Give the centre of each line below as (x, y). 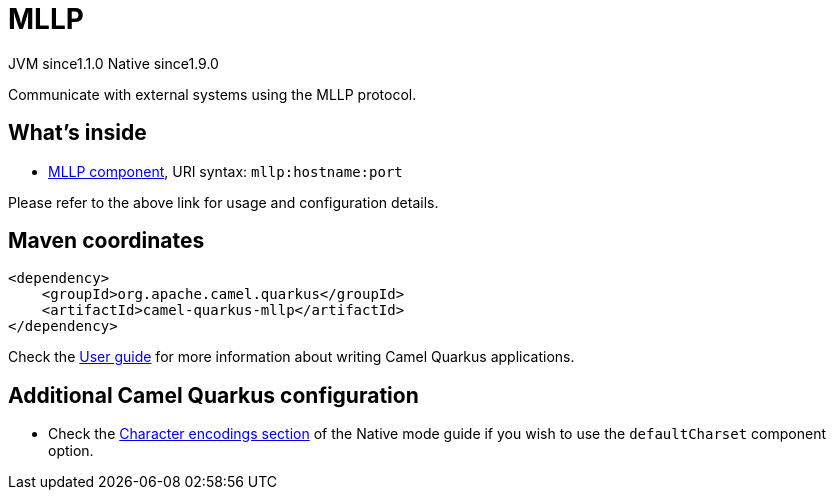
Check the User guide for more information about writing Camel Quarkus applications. (291, 357)
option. (71, 451)
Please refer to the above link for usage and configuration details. (223, 202)
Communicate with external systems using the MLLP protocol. (212, 94)
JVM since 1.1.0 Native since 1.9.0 (113, 63)
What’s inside (77, 133)
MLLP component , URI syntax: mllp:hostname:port (225, 171)
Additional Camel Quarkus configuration (213, 395)
